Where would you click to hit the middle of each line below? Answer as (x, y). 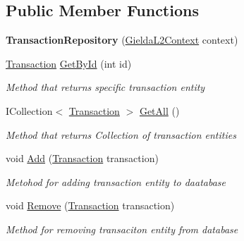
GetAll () (159, 110)
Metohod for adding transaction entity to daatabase (116, 181)
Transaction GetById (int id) (69, 63)
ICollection (29, 110)
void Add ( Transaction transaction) (82, 158)
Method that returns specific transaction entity (105, 87)
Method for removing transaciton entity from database (122, 229)
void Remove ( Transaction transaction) (90, 205)
